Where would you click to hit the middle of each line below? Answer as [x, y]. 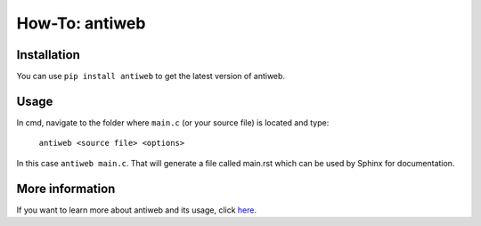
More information [66, 188]
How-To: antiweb [81, 23]
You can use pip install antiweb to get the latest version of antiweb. [151, 77]
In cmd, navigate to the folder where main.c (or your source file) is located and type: [173, 122]
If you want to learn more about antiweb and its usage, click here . [137, 210]
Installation [48, 55]
